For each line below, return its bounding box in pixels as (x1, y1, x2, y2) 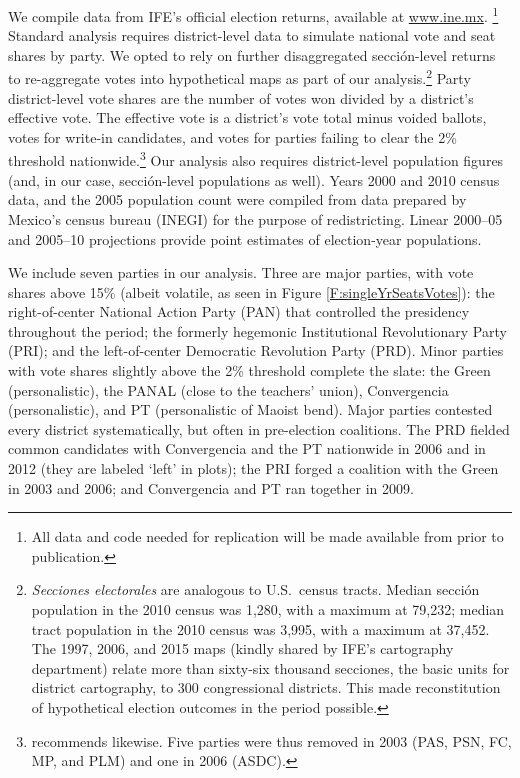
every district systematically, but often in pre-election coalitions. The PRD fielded (8, 418, 510, 439)
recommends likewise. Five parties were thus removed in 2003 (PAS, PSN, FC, (31, 730, 512, 751)
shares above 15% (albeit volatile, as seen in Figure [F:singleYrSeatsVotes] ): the (8, 281, 495, 302)
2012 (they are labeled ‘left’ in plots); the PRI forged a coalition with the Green (8, 458, 499, 479)
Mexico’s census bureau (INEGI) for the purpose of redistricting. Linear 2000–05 (8, 208, 503, 229)
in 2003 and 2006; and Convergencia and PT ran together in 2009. (8, 477, 414, 498)
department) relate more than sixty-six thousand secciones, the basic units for (31, 657, 510, 678)
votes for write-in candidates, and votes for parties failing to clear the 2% (8, 126, 457, 147)
